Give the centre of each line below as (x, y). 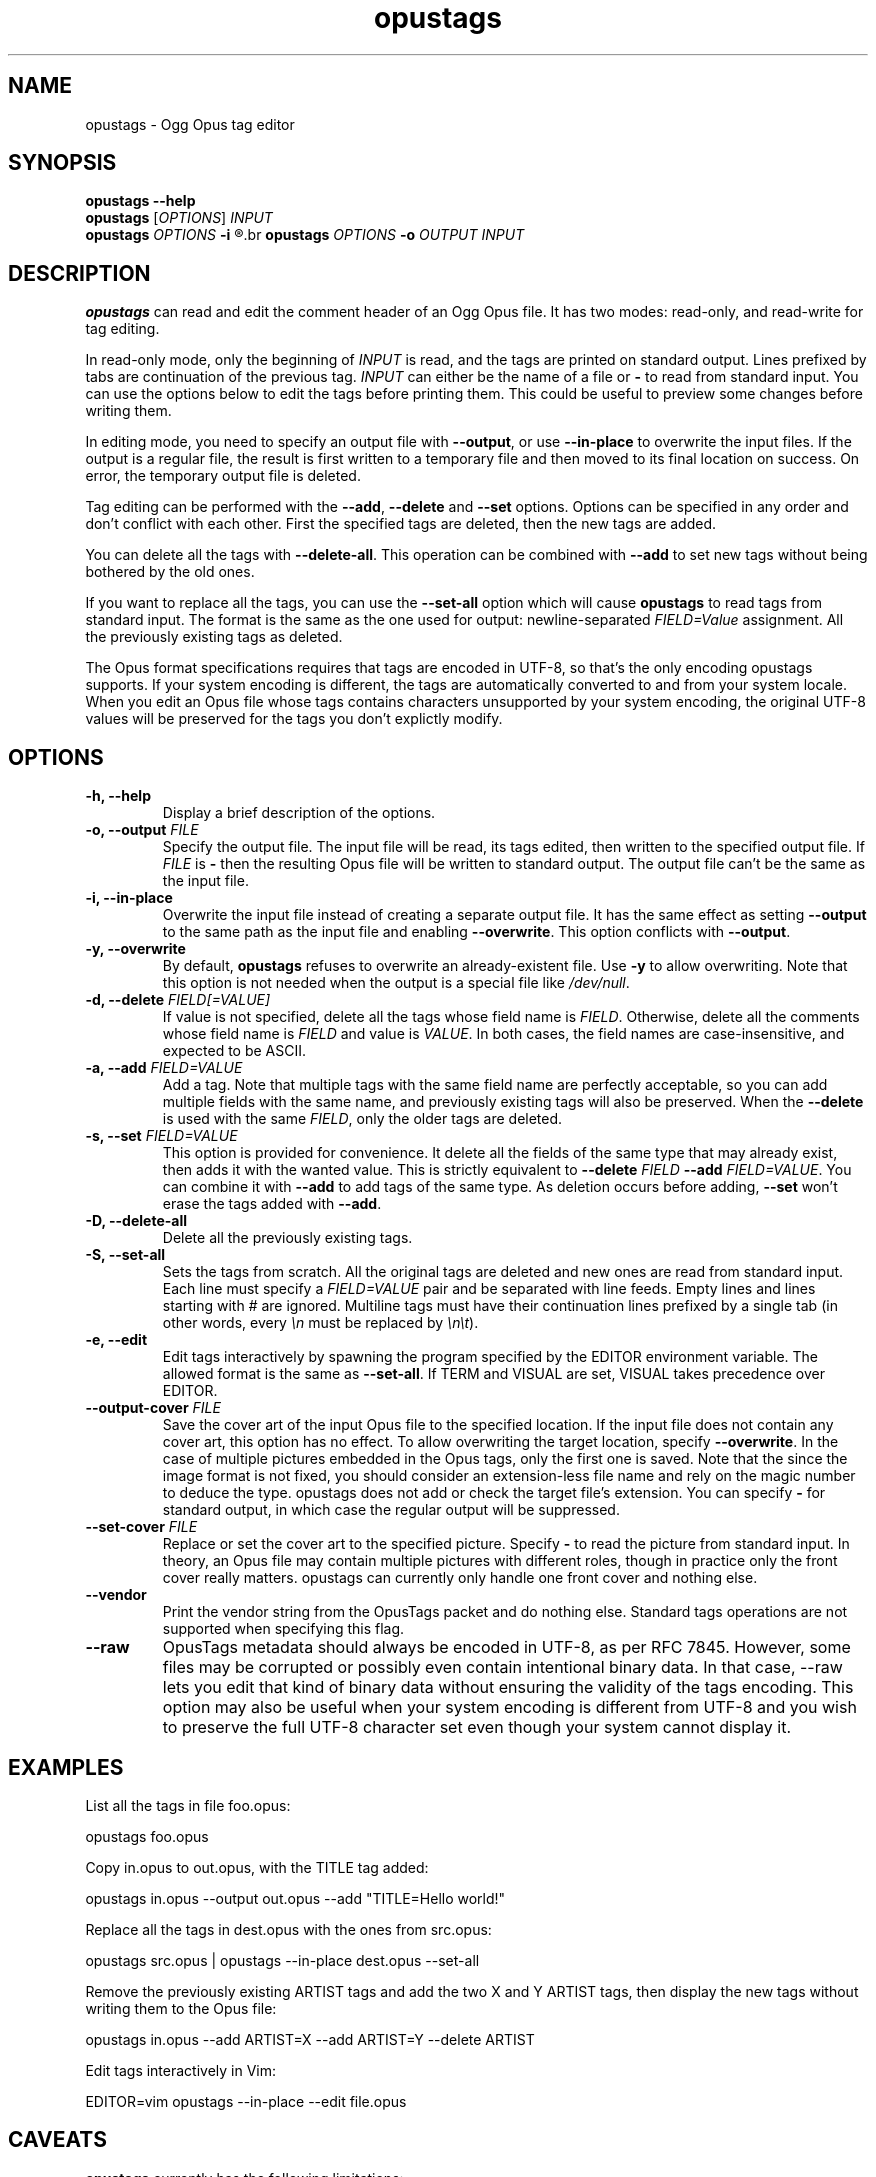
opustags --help (140, 201)
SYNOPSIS (62, 163)
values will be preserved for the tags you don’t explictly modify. (294, 719)
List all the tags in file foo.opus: (188, 1805)
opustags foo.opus (147, 1836)
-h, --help (118, 796)
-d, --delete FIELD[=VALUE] (178, 1000)
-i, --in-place (129, 898)
